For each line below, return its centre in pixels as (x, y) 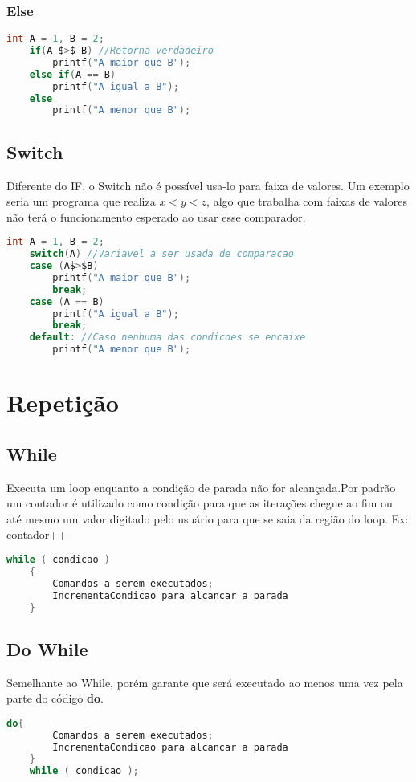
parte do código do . (55, 698)
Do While (47, 648)
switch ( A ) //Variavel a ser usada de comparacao (161, 254)
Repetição (63, 403)
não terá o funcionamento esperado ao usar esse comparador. (156, 216)
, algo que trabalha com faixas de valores (307, 201)
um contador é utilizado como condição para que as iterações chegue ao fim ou (200, 503)
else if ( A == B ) (73, 74)
